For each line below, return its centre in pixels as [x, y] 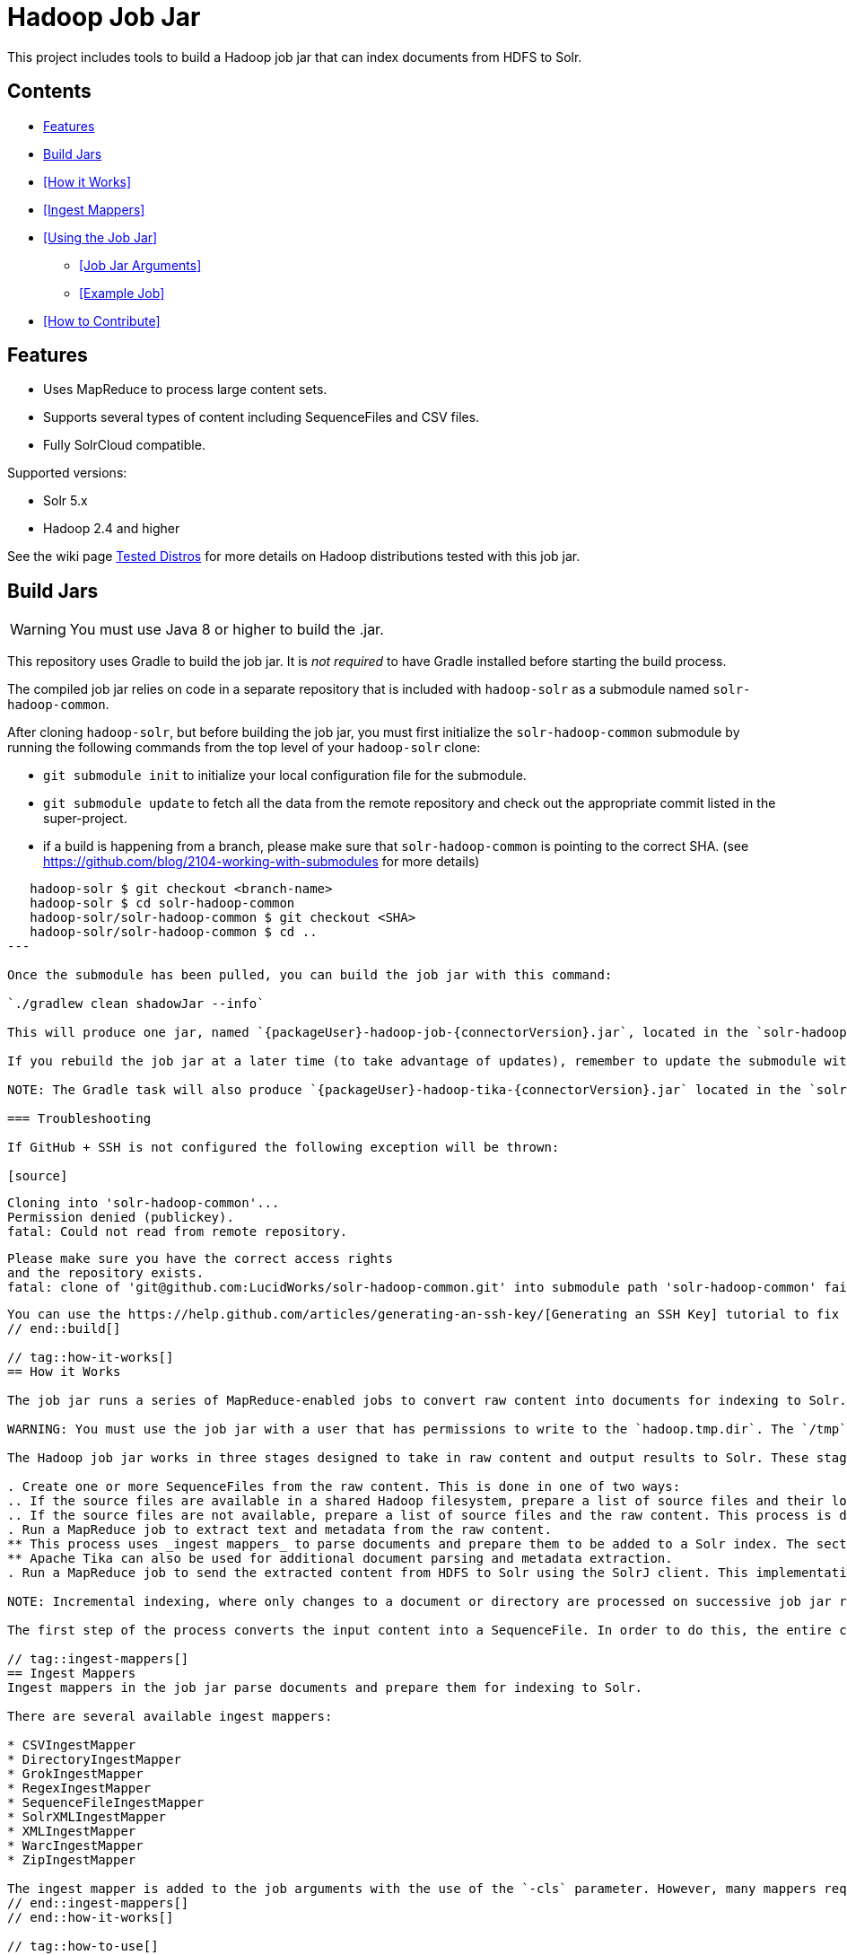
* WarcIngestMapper [75, 1846]
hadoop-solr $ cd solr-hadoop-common [162, 903]
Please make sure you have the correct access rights [200, 1259]
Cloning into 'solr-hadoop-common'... [144, 1203]
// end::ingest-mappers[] [98, 1903]
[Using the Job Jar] [100, 237]
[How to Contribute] [102, 320]
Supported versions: [67, 473]
